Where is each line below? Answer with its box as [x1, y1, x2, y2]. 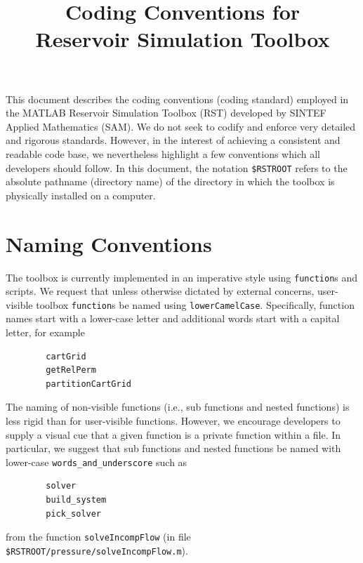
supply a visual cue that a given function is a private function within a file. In [6, 427, 341, 442]
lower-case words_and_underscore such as [6, 454, 187, 469]
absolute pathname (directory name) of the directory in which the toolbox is [6, 174, 335, 189]
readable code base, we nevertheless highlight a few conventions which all [6, 146, 320, 161]
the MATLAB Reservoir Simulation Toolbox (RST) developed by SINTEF [6, 105, 326, 120]
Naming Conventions [6, 229, 212, 258]
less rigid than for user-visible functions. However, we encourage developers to [6, 413, 341, 428]
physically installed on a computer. [6, 187, 156, 202]
